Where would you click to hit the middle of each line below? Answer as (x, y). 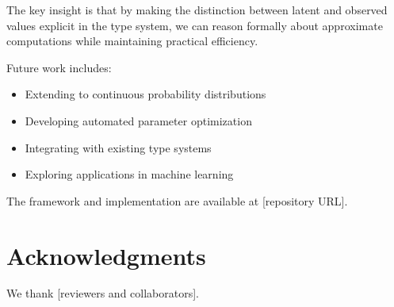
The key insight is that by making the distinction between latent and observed (197, 10)
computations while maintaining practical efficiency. (132, 41)
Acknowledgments (106, 255)
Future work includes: (59, 67)
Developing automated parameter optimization (138, 120)
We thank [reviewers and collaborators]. (103, 293)
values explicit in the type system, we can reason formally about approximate (195, 25)
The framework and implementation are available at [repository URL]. (177, 200)
